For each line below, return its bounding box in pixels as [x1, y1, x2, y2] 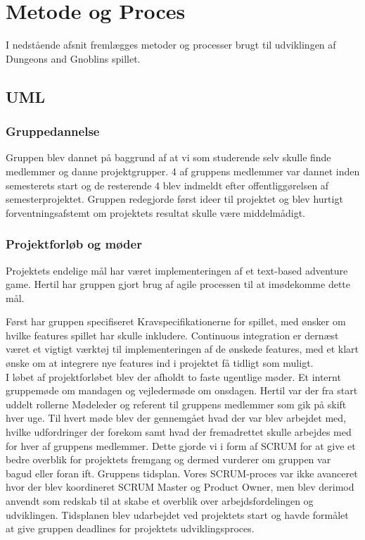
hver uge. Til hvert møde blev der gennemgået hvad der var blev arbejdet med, [6, 410, 346, 425]
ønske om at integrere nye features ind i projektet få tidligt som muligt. [6, 356, 314, 370]
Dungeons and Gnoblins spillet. [6, 51, 141, 65]
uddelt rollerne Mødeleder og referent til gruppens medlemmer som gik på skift [6, 396, 347, 411]
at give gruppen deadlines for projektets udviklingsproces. [6, 521, 255, 536]
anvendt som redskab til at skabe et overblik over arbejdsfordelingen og [6, 494, 314, 508]
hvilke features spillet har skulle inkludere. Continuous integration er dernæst [6, 327, 339, 342]
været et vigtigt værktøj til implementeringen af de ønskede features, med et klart [6, 341, 359, 356]
